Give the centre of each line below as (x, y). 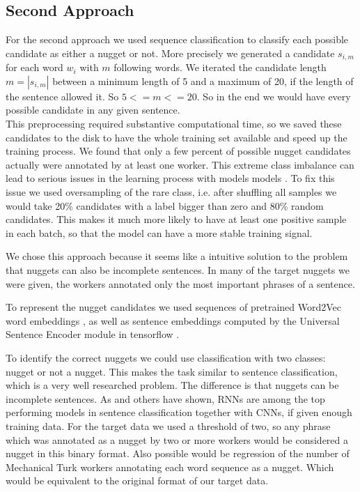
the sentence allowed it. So (62, 96)
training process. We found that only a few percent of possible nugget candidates (178, 151)
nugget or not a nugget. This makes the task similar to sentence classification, (172, 371)
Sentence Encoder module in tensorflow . (93, 334)
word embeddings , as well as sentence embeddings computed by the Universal (173, 320)
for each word (34, 67)
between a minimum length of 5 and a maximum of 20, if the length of (203, 80)
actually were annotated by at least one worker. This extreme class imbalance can (180, 164)
